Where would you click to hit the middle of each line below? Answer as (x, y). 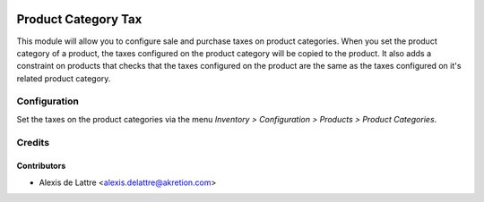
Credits (33, 142)
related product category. (64, 78)
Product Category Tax (79, 19)
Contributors (41, 166)
